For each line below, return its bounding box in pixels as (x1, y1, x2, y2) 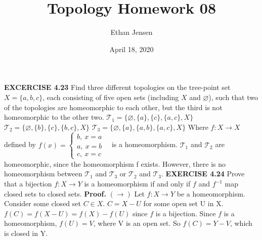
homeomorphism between (4, 168, 82, 179)
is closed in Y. (4, 228, 48, 238)
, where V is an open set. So (93, 218, 181, 228)
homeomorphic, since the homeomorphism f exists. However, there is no (4, 158, 226, 169)
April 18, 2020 (109, 43, 154, 54)
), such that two (208, 91, 258, 102)
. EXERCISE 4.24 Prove (161, 168, 245, 179)
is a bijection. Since (155, 208, 216, 218)
